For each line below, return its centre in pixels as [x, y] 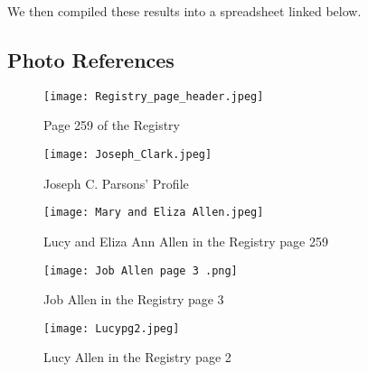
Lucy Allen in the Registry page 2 [137, 357]
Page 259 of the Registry [112, 125]
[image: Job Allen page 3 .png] [141, 270]
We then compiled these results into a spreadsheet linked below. [184, 11]
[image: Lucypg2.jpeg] [112, 328]
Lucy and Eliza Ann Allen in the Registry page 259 [186, 241]
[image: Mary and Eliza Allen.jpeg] [154, 213]
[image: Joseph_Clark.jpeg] [128, 155]
